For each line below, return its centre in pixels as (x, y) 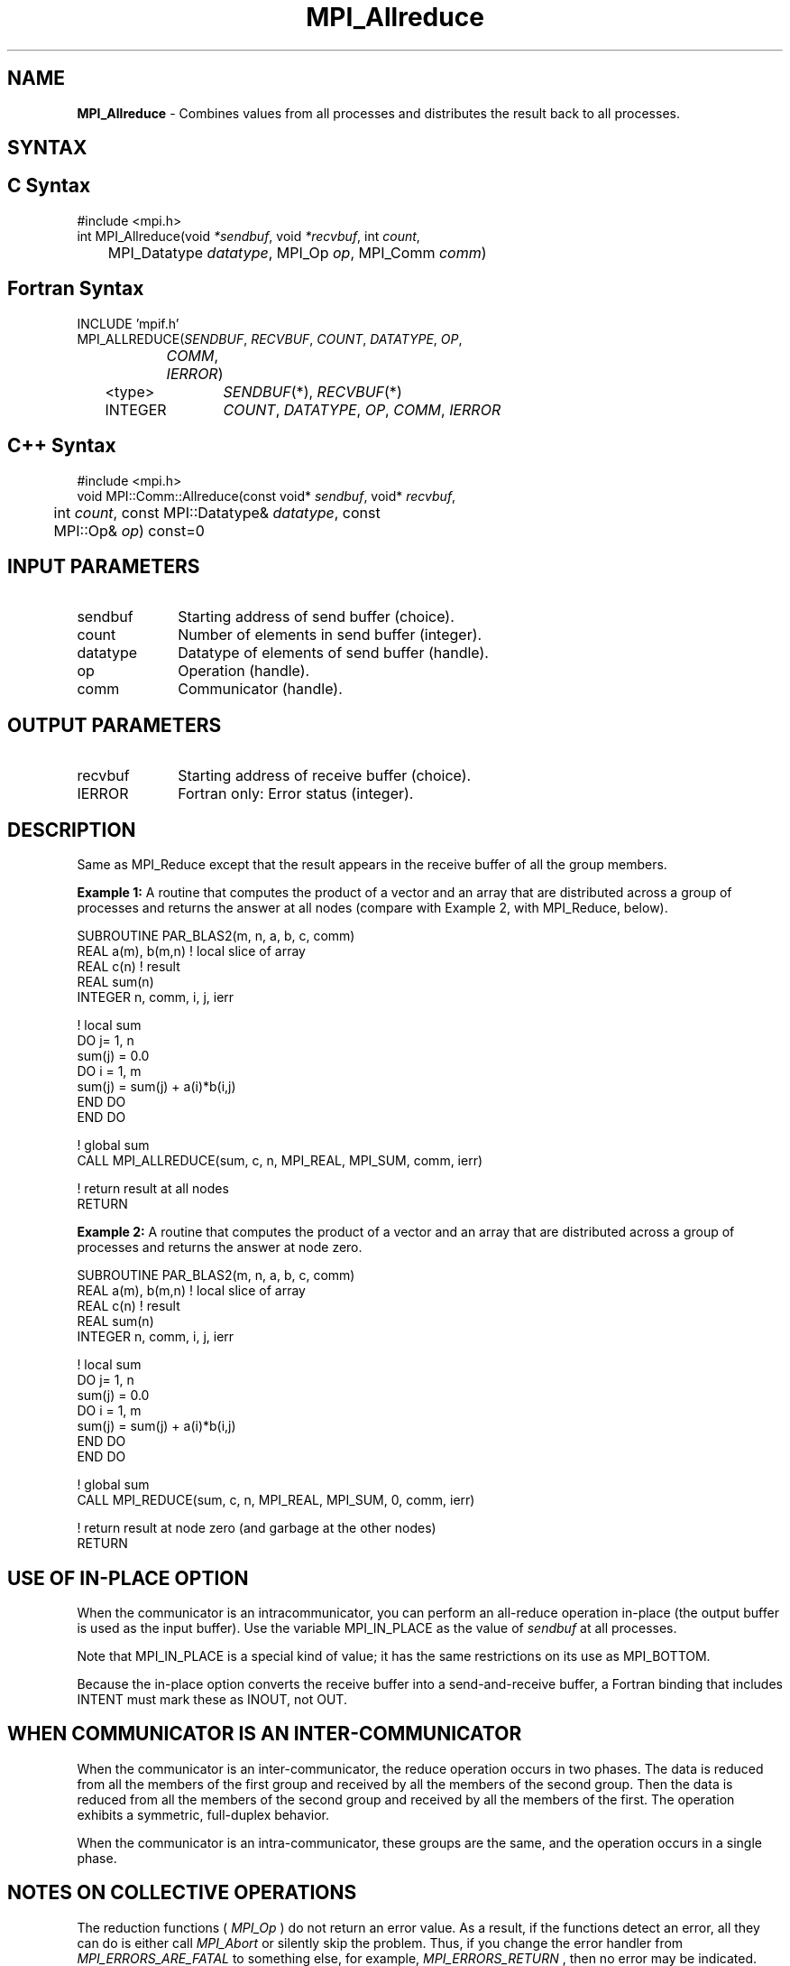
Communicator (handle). (260, 689)
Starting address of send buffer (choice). (316, 617)
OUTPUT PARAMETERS (115, 725)
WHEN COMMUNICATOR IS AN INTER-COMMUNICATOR (265, 1734)
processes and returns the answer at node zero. (220, 1247)
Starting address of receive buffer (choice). (325, 776)
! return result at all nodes (153, 1189)
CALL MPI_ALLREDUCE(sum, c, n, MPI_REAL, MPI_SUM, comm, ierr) (280, 1161)
